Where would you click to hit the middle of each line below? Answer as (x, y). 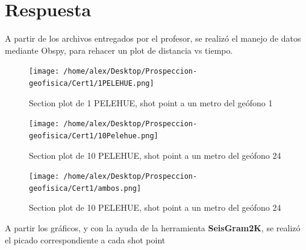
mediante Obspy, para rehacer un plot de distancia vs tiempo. (119, 50)
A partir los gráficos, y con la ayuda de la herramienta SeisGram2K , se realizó (153, 228)
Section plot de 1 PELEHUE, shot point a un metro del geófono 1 (151, 102)
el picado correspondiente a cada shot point (85, 239)
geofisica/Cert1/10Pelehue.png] (94, 136)
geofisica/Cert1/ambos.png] (85, 188)
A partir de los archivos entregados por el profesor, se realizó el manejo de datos (153, 38)
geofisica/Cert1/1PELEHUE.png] (92, 83)
